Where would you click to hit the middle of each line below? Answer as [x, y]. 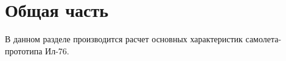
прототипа [24, 50]
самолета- [263, 39]
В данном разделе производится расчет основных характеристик [124, 39]
